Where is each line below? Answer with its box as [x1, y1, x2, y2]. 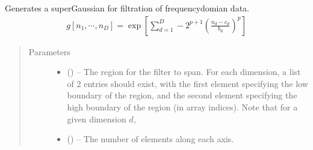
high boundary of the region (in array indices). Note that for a [67, 101, 298, 113]
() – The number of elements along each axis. [67, 133, 234, 145]
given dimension [67, 112, 126, 125]
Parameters [28, 45, 70, 58]
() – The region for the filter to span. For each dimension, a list [67, 65, 301, 78]
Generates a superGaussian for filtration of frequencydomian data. [5, 2, 249, 14]
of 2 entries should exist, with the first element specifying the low [67, 77, 308, 89]
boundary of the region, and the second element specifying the [67, 89, 297, 101]
